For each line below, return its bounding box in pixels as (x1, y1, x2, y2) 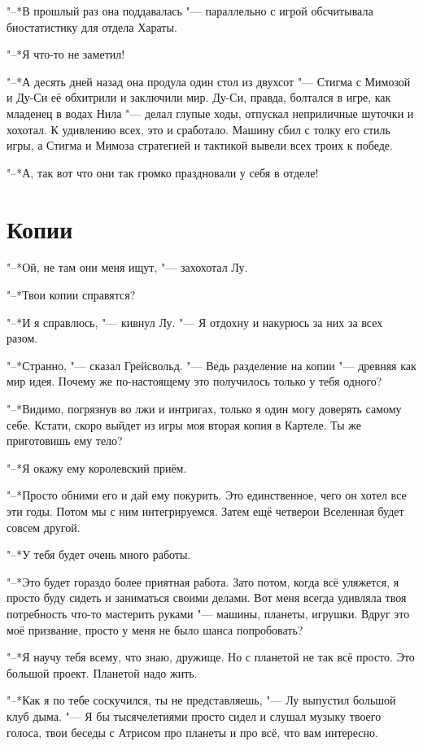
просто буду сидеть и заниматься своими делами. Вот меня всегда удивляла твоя (7, 589, 407, 606)
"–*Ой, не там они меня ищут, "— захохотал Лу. (7, 259, 248, 276)
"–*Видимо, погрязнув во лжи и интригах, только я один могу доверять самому (7, 400, 402, 417)
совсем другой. (7, 518, 81, 535)
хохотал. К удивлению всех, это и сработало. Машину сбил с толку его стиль (7, 120, 390, 137)
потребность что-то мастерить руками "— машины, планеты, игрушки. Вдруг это (7, 604, 410, 622)
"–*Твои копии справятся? (7, 286, 136, 303)
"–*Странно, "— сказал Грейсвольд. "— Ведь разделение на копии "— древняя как (7, 356, 416, 373)
